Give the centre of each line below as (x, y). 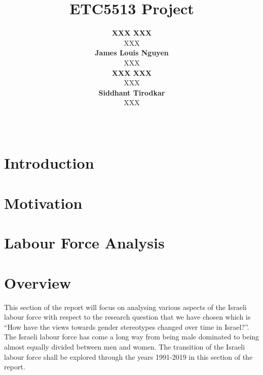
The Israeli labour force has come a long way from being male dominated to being (132, 337)
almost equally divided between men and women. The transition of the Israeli (125, 346)
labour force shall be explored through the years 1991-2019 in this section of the (128, 356)
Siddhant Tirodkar (132, 92)
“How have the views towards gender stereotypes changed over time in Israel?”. (127, 326)
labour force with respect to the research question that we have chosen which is (127, 317)
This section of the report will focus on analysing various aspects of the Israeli (125, 307)
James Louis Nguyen (132, 53)
